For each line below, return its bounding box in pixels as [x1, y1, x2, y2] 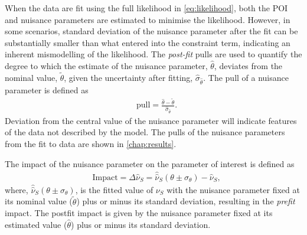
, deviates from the [214, 59, 283, 71]
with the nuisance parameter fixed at [166, 183, 300, 195]
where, [5, 183, 28, 195]
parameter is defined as [5, 83, 89, 96]
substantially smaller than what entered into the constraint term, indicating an [5, 36, 290, 48]
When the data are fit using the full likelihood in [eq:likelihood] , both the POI [5, 2, 288, 14]
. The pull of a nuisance [203, 71, 289, 83]
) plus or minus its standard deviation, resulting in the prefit [76, 195, 295, 207]
